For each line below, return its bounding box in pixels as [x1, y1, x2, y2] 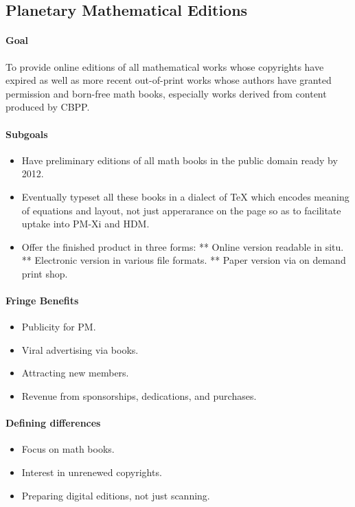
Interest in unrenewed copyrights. [21, 465, 162, 480]
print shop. [21, 266, 68, 280]
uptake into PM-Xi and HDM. [21, 216, 150, 231]
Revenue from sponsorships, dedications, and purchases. [21, 389, 257, 403]
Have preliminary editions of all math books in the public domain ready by [21, 153, 338, 167]
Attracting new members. [21, 365, 129, 380]
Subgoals [5, 126, 48, 141]
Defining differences [5, 416, 101, 430]
